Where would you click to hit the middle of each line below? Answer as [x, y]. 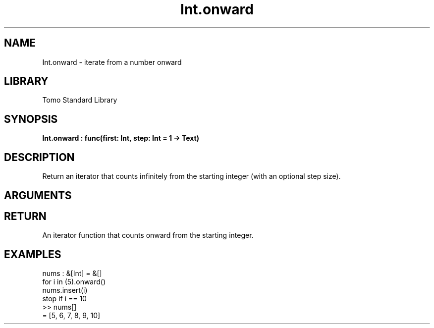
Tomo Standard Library [80, 100]
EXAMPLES [33, 254]
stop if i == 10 [64, 299]
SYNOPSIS [31, 119]
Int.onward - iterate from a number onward [112, 62]
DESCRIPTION [39, 157]
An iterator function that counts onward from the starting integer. [148, 235]
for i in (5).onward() [74, 282]
